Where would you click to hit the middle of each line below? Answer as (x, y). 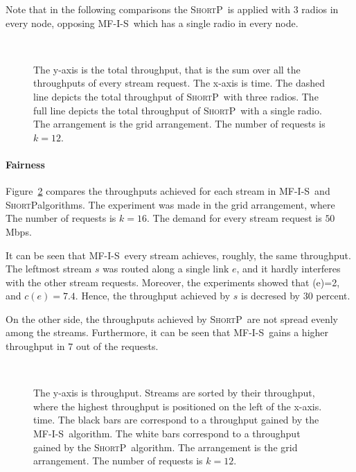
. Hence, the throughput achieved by (153, 296)
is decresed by (270, 296)
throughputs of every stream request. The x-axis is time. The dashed (179, 83)
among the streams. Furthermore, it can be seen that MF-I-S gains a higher (167, 332)
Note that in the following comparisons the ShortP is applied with (148, 9)
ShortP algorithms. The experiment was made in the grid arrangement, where (170, 204)
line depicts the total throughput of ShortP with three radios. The (176, 96)
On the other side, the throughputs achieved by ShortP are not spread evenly (172, 318)
